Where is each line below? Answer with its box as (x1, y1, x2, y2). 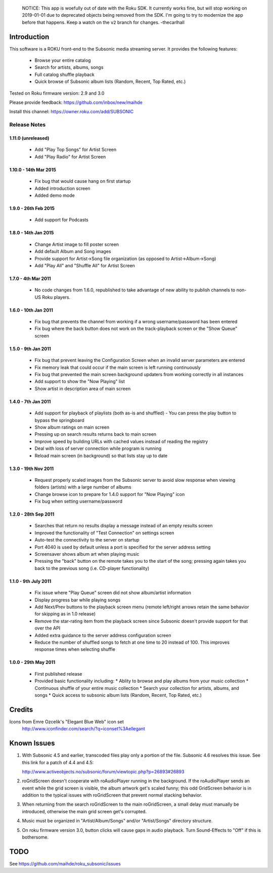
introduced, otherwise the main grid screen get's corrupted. (22, 808, 147, 814)
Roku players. (42, 294, 71, 300)
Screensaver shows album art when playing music (34, 551, 140, 557)
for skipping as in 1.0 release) (34, 611, 96, 617)
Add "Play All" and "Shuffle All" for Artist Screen (34, 262, 135, 268)
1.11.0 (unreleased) (9, 135, 50, 141)
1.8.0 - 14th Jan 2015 (9, 230, 54, 236)
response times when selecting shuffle (34, 646, 116, 652)
